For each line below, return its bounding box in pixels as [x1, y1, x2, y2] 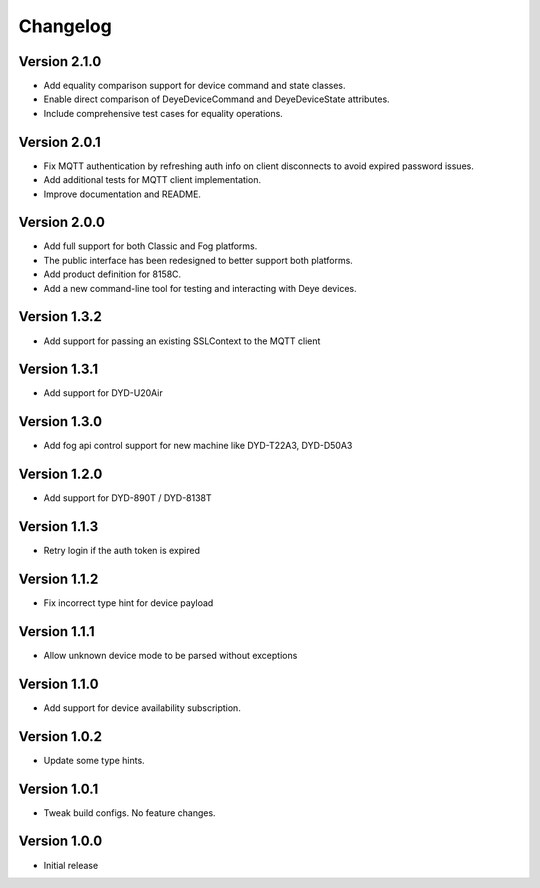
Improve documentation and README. [43, 188, 202, 200]
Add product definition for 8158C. [43, 268, 182, 280]
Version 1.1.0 [18, 675, 99, 692]
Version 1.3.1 [18, 361, 99, 378]
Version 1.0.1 [18, 780, 99, 797]
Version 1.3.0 [18, 413, 103, 430]
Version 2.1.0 [18, 53, 102, 70]
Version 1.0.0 [18, 833, 103, 850]
